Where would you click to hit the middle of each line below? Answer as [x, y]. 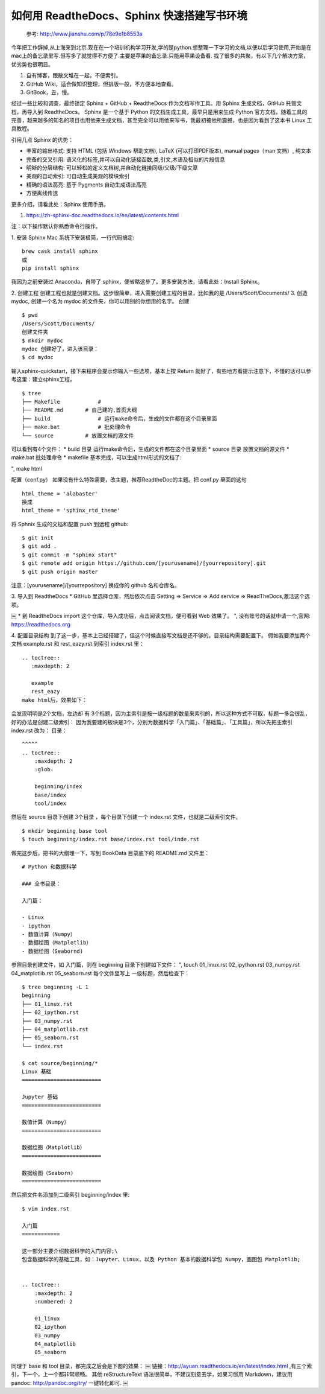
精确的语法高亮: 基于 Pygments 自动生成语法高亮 [86, 185]
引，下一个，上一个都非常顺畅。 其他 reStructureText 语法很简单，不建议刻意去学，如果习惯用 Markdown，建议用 [152, 1374]
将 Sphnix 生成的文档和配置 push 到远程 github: [70, 524]
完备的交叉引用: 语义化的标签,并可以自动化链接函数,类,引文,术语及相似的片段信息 [126, 159]
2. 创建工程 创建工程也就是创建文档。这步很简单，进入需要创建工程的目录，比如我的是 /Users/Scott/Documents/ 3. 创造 [159, 293]
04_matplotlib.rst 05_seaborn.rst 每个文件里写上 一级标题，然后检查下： [100, 973]
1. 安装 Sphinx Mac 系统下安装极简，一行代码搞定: [73, 237]
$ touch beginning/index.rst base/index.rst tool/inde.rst [111, 839]
